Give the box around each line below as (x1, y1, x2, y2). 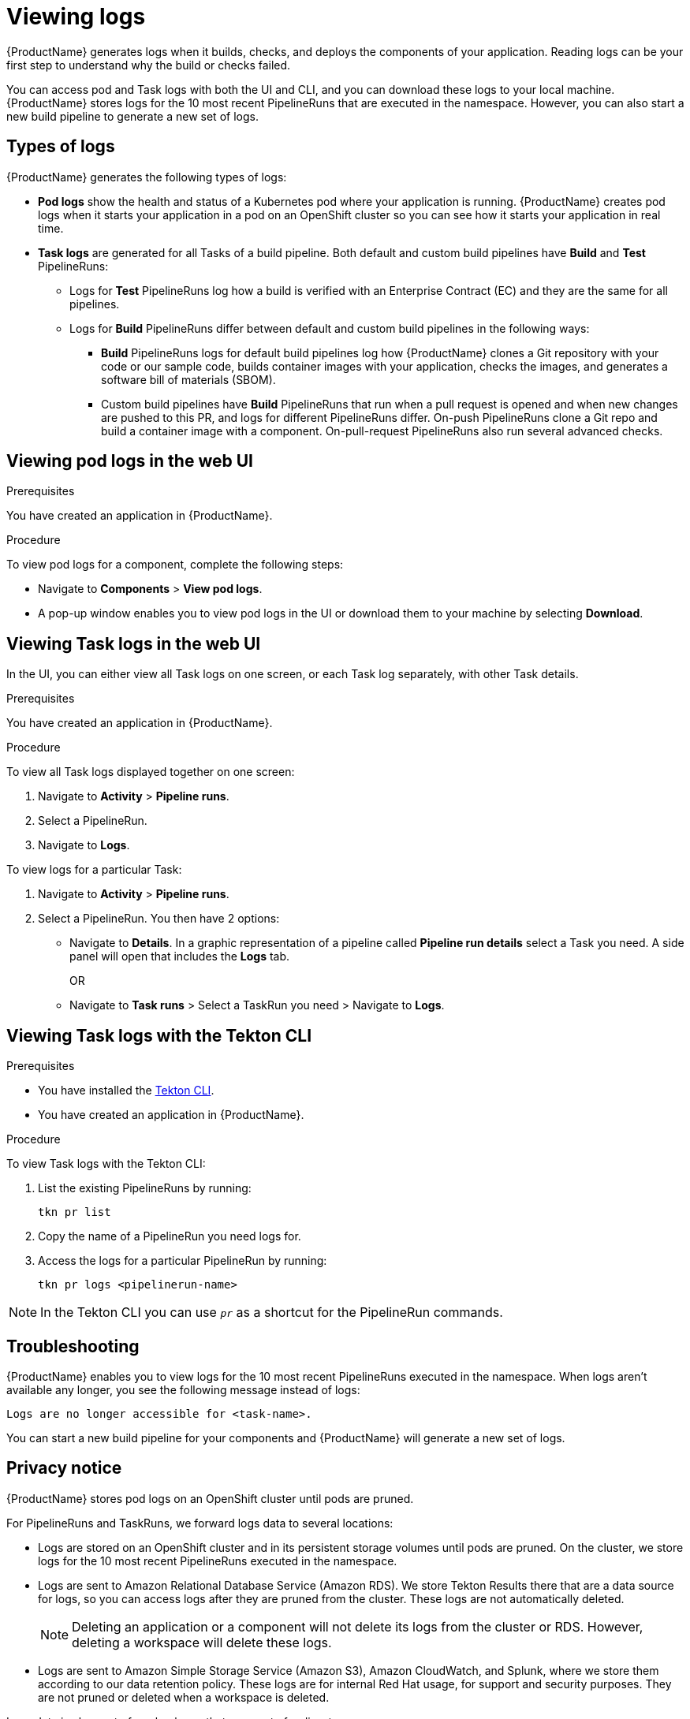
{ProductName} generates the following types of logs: (6, 170, 287, 184)
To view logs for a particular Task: (6, 863, 182, 877)
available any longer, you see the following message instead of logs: (6, 1382, 360, 1396)
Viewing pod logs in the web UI (6, 451, 253, 472)
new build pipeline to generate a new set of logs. (6, 109, 259, 123)
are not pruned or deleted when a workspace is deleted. (38, 1690, 330, 1704)
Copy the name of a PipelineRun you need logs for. (38, 1229, 301, 1244)
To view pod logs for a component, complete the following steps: (6, 557, 344, 572)
